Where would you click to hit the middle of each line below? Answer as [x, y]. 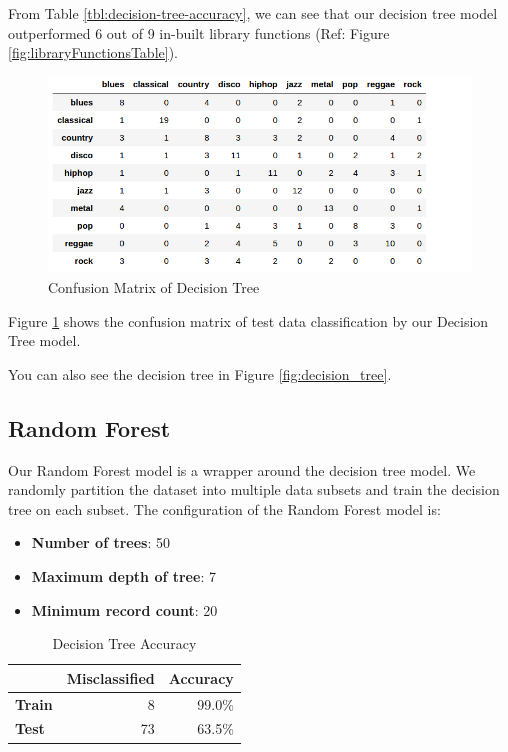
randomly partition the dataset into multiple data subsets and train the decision [254, 489]
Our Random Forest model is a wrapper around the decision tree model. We [242, 469]
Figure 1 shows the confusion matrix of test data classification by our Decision [248, 320]
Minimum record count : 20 [124, 609]
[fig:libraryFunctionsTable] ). [93, 52]
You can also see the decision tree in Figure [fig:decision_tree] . [200, 373]
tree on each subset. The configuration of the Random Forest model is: [224, 508]
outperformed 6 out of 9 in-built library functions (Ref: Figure [199, 32]
